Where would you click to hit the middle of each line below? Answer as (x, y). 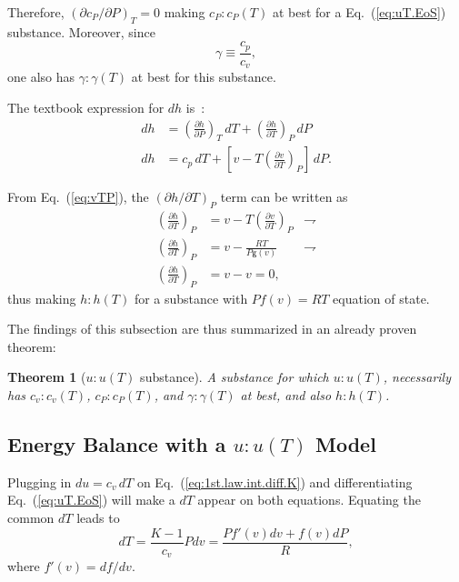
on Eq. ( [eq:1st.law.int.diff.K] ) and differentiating (274, 482)
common (31, 518)
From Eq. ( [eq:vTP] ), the (78, 197)
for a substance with (191, 298)
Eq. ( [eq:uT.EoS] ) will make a (91, 500)
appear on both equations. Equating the (309, 500)
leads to (98, 518)
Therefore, (36, 12)
